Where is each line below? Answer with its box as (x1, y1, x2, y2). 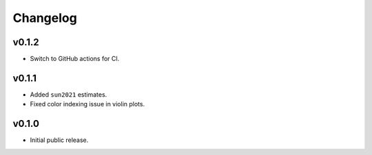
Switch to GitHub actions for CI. (30, 55, 120, 63)
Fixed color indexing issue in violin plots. (30, 100, 145, 108)
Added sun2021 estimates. (30, 90, 107, 99)
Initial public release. (30, 136, 89, 144)
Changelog (12, 10, 77, 25)
